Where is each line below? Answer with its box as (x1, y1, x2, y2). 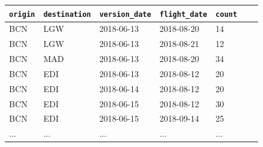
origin (9, 10, 35, 19)
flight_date (159, 10, 208, 19)
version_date (99, 10, 151, 19)
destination (43, 10, 91, 19)
